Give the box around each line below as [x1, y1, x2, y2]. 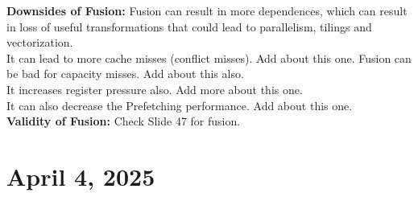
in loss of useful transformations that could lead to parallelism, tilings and [6, 18, 372, 35]
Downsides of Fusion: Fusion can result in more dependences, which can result [6, 2, 408, 18]
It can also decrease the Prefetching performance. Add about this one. [6, 96, 353, 113]
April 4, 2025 [6, 159, 155, 192]
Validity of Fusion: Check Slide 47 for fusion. [6, 113, 241, 129]
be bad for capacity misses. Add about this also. [6, 65, 244, 82]
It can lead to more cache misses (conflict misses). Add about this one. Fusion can [6, 49, 412, 66]
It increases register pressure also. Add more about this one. [6, 80, 303, 97]
